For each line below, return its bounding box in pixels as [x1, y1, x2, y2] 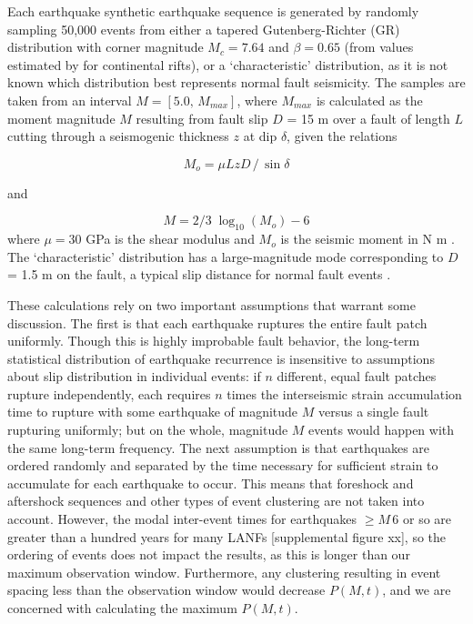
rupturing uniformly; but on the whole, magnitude [7, 420, 288, 439]
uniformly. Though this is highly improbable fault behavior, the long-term [7, 331, 420, 350]
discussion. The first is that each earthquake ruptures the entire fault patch [7, 313, 428, 332]
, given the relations [287, 126, 398, 146]
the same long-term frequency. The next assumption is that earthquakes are [7, 438, 430, 457]
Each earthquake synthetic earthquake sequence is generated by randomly [7, 2, 419, 20]
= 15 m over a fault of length [287, 108, 450, 127]
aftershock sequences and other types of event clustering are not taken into [7, 491, 425, 510]
